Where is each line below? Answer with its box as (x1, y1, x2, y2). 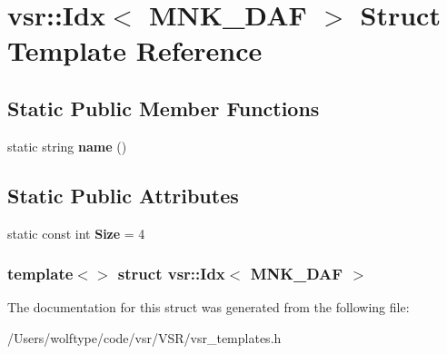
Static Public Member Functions (7, 93, 320, 122)
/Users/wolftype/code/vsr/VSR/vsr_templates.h (7, 328, 282, 347)
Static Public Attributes (7, 181, 239, 209)
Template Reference (7, 32, 263, 69)
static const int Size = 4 (7, 223, 145, 242)
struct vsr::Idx (117, 262, 225, 285)
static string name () (7, 136, 127, 155)
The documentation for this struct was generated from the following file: (7, 298, 410, 317)
